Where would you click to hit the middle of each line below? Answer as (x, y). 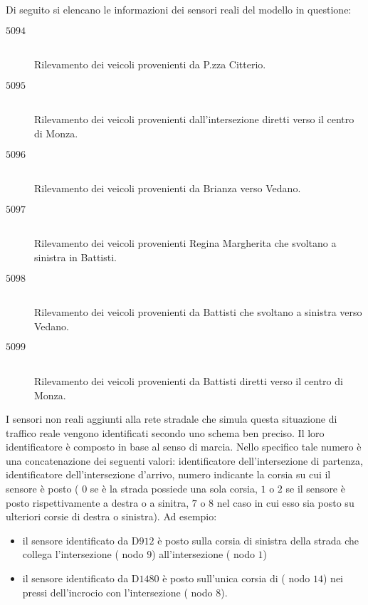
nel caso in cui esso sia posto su (285, 502)
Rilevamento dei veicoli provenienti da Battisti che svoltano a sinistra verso (198, 312)
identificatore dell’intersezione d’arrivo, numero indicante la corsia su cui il (168, 474)
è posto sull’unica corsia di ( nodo (236, 578)
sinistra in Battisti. (75, 257)
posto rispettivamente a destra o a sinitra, (98, 502)
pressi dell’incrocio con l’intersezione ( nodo (117, 592)
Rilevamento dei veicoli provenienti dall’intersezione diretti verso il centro (194, 119)
